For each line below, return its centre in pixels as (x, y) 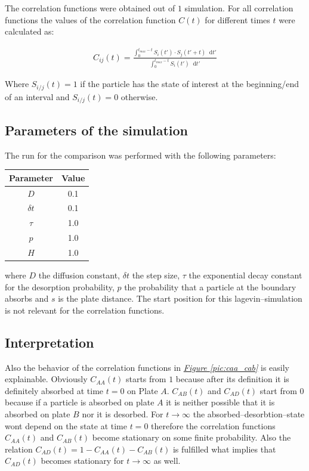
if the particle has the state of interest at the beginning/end (189, 84)
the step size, (156, 275)
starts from (146, 379)
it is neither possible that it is (220, 402)
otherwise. (139, 96)
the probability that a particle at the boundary (210, 286)
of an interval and (37, 96)
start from (278, 390)
